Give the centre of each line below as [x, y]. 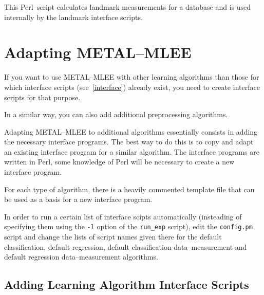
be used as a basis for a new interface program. [78, 199]
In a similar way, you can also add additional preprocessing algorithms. [116, 114]
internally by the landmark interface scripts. [73, 17]
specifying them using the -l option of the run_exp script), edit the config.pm [128, 226]
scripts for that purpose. [42, 97]
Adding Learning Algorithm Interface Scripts [127, 284]
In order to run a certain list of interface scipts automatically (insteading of [123, 216]
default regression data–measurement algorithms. [81, 257]
